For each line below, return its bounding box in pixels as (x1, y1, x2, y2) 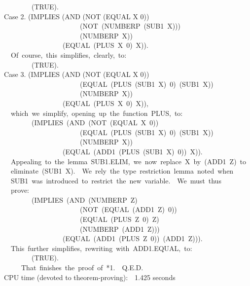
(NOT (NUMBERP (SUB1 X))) (79, 21, 180, 31)
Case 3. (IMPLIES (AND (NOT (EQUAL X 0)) (4, 69, 149, 79)
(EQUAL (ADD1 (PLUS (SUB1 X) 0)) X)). (62, 146, 203, 156)
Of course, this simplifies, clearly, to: (10, 49, 127, 60)
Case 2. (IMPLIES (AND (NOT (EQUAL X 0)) (4, 11, 149, 21)
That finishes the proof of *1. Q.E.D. (21, 262, 143, 273)
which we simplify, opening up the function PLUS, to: (10, 107, 183, 118)
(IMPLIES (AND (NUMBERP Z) (31, 194, 138, 205)
